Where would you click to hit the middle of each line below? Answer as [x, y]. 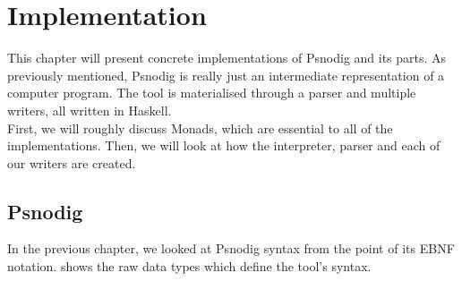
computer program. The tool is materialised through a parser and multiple [212, 93]
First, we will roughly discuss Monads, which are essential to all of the [200, 128]
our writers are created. [72, 162]
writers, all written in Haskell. [90, 110]
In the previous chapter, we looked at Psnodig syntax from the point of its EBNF [231, 248]
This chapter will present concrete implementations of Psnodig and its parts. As [227, 58]
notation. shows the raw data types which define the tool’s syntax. [189, 266]
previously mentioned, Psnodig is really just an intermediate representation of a [226, 75]
